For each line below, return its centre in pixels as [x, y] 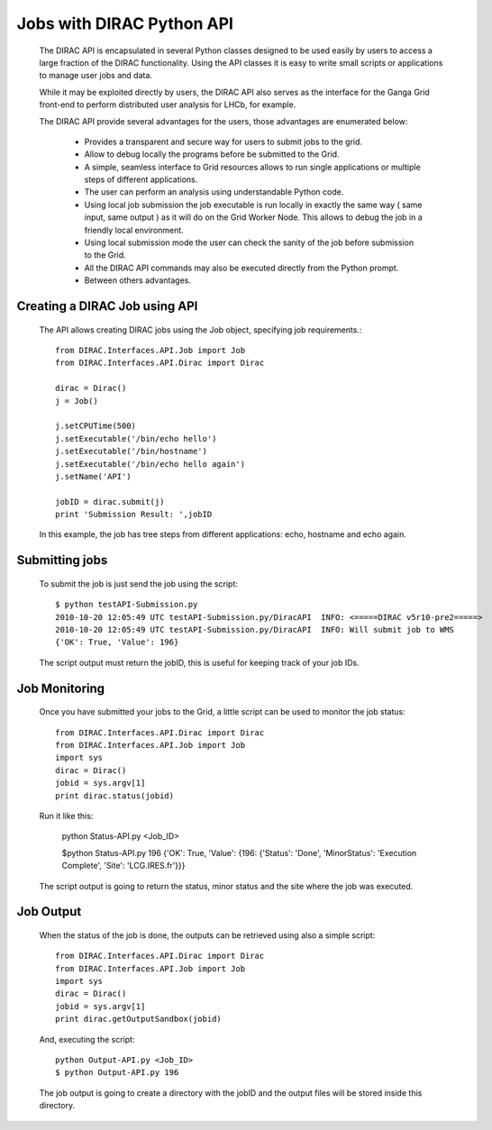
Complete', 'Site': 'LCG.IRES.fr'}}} [123, 866]
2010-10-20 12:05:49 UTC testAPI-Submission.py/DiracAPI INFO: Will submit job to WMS [255, 630]
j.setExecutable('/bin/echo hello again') [150, 464]
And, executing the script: [87, 1039]
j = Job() [77, 401]
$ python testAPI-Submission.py [127, 605]
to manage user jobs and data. [96, 76]
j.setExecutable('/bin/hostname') [131, 451]
